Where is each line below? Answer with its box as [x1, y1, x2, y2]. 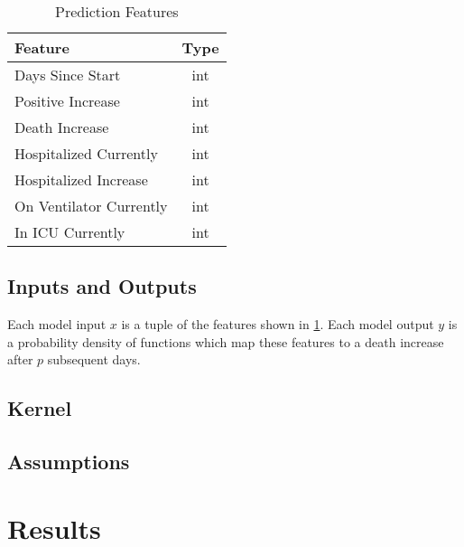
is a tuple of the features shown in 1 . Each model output [121, 315, 434, 334]
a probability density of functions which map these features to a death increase [7, 332, 444, 351]
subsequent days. [47, 350, 141, 369]
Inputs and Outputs [7, 272, 197, 300]
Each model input [7, 315, 107, 334]
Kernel [7, 394, 72, 422]
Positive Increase [14, 90, 120, 111]
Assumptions [7, 448, 130, 476]
